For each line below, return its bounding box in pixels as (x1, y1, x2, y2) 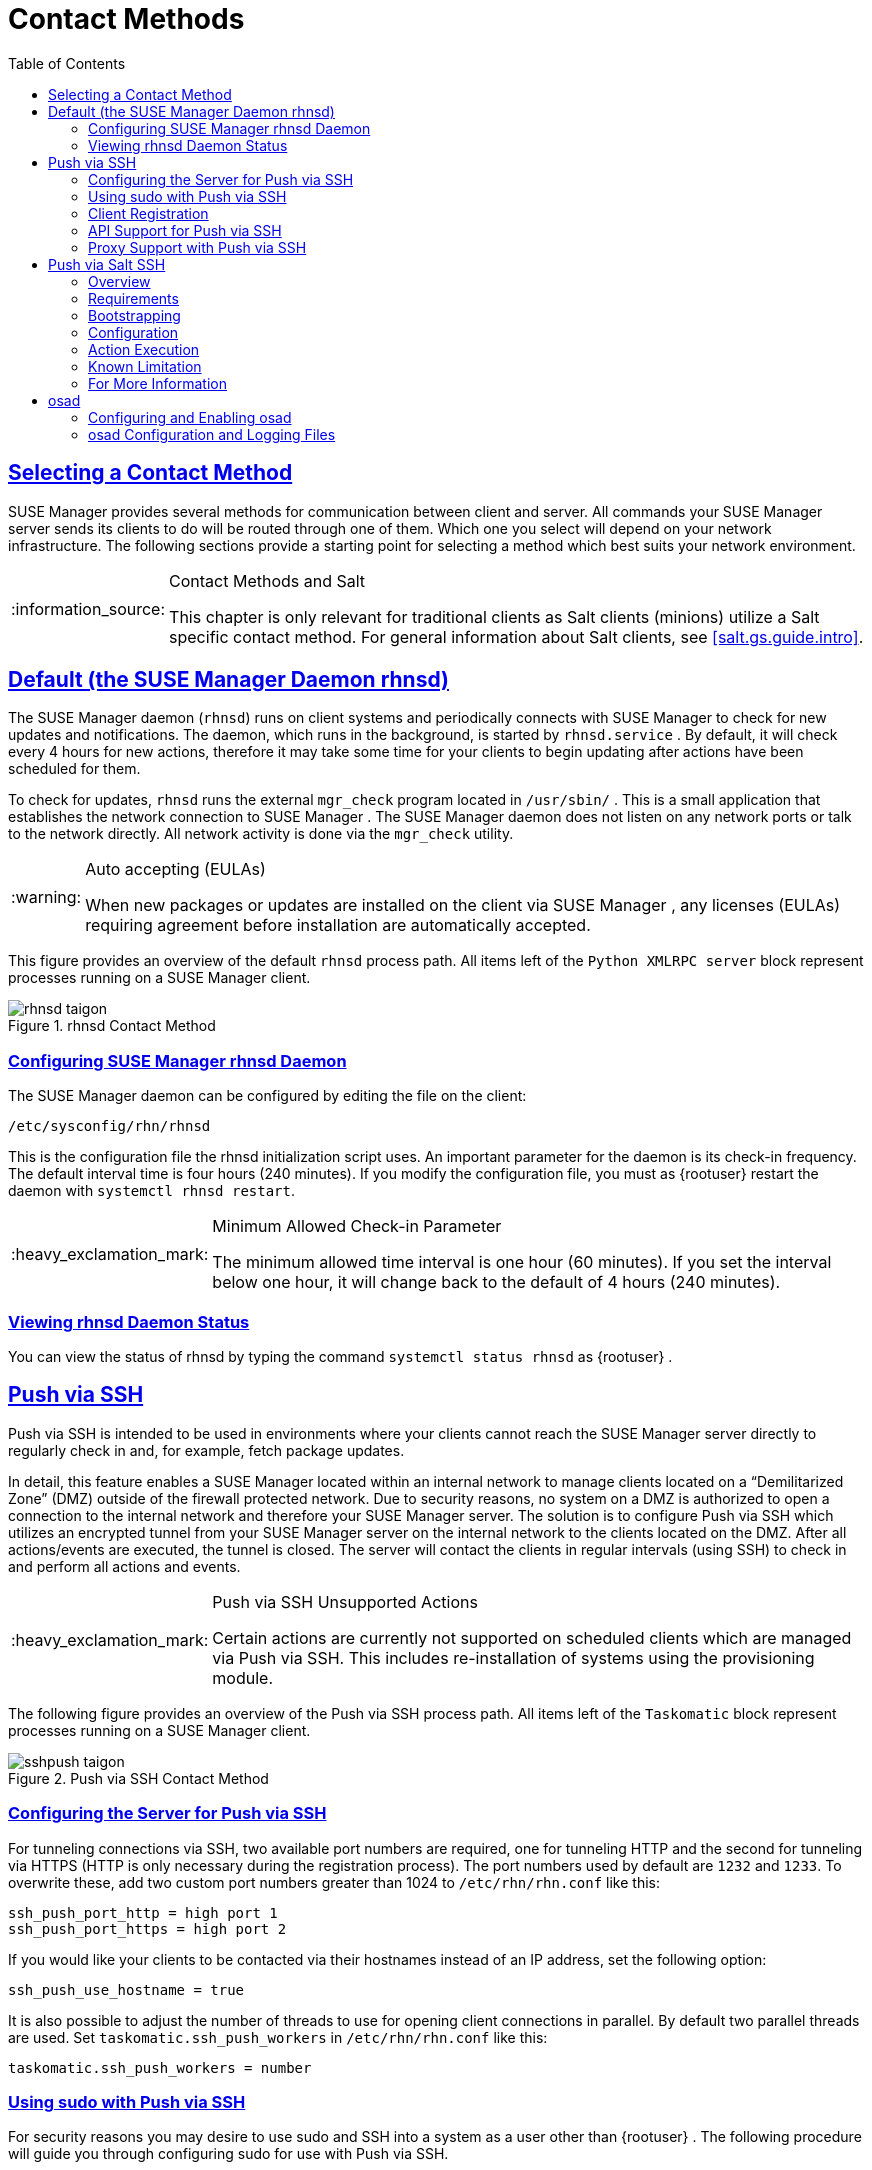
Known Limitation (88, 357, 202, 375)
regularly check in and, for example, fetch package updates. (8, 1441, 405, 1459)
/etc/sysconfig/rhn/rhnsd (8, 1118, 211, 1135)
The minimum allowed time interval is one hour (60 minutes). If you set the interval (212, 1252, 832, 1273)
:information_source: (11, 598, 166, 619)
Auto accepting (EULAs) (85, 859, 266, 880)
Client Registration (88, 204, 209, 222)
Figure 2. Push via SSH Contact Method (8, 1769, 269, 1787)
